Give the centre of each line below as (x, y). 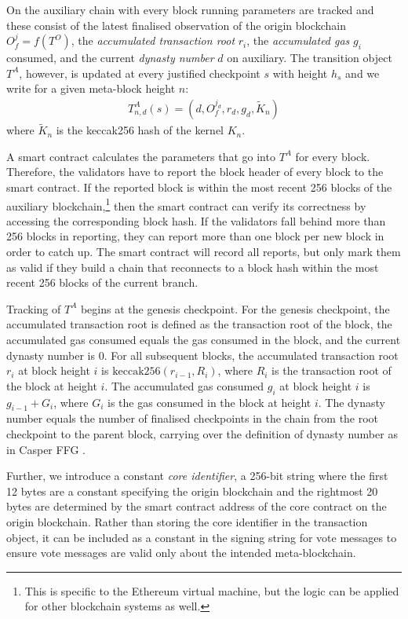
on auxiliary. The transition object (310, 58)
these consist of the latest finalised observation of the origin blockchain (176, 25)
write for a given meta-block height (91, 88)
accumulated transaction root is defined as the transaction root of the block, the (199, 324)
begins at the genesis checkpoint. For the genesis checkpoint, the (235, 308)
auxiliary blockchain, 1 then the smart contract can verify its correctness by (186, 204)
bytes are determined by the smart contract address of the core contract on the (197, 506)
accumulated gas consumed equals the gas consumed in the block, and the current (204, 339)
